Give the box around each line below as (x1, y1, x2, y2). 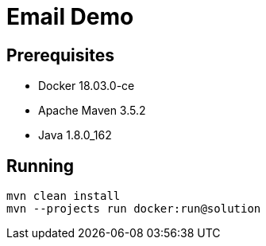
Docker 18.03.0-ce (38, 79, 135, 93)
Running (6, 155, 75, 176)
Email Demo (6, 3, 134, 30)
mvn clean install (6, 189, 121, 203)
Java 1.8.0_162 (38, 128, 112, 143)
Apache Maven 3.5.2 (38, 103, 146, 118)
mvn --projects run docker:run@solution (6, 202, 261, 216)
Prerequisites (6, 45, 114, 65)
